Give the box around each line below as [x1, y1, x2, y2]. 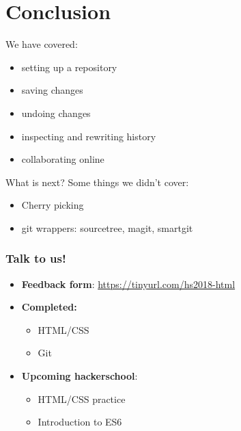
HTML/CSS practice [38, 391, 126, 406]
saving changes [21, 83, 83, 97]
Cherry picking [21, 198, 84, 212]
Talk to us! [5, 250, 66, 267]
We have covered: [5, 37, 78, 51]
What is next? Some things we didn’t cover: [5, 174, 189, 189]
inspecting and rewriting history [21, 129, 156, 143]
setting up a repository [21, 60, 117, 74]
